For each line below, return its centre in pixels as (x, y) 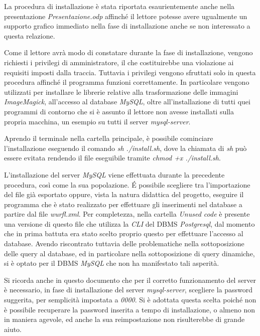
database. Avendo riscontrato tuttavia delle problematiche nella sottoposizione (124, 243)
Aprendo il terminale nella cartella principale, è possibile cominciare (109, 138)
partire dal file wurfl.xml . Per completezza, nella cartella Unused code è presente (127, 214)
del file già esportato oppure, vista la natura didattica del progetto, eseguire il (124, 194)
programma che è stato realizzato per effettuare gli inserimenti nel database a (123, 204)
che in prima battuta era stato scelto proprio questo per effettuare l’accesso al (124, 233)
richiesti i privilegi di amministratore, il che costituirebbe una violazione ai (119, 62)
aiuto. (13, 329)
